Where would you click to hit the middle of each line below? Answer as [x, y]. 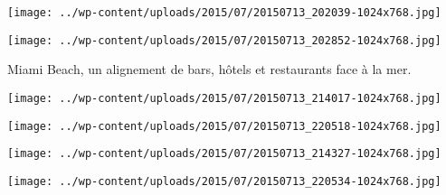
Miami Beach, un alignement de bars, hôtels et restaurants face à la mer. [209, 69]
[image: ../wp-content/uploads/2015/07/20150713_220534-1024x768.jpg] [224, 181]
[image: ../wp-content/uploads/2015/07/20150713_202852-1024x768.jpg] [224, 40]
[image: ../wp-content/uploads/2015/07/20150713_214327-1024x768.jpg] [224, 154]
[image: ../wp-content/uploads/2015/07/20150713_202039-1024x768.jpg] [224, 13]
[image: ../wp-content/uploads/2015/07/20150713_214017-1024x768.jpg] [224, 98]
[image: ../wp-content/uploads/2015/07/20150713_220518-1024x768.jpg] [224, 126]
